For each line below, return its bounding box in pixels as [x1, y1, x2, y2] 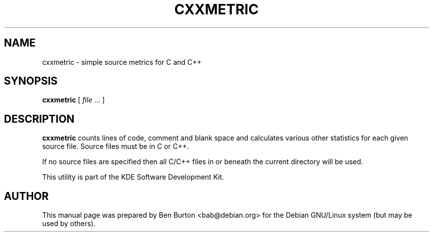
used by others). [42, 219, 96, 228]
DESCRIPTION [4, 112, 75, 125]
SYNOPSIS [4, 75, 58, 88]
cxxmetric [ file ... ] [42, 95, 105, 104]
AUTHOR [4, 189, 49, 202]
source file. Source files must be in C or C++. [42, 142, 189, 151]
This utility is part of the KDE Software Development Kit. [42, 173, 224, 182]
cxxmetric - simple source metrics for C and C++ [42, 57, 202, 66]
